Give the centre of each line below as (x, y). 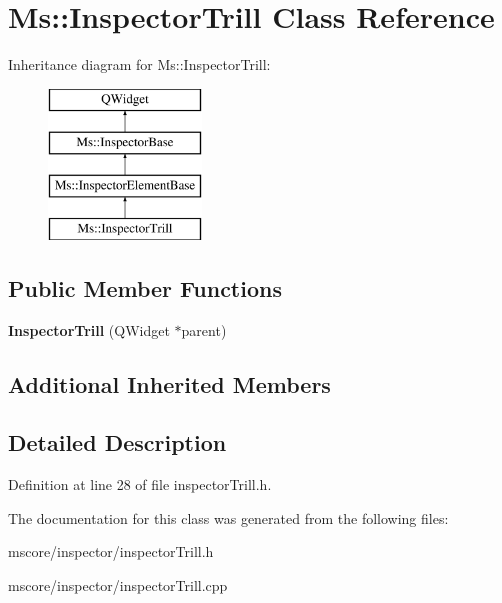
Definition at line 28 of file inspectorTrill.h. (140, 484)
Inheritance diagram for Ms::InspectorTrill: (139, 64)
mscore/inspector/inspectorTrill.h (111, 551)
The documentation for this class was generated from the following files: (228, 517)
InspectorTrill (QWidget (89, 329)
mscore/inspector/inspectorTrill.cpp (118, 585)
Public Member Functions (145, 287)
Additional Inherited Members (169, 383)
